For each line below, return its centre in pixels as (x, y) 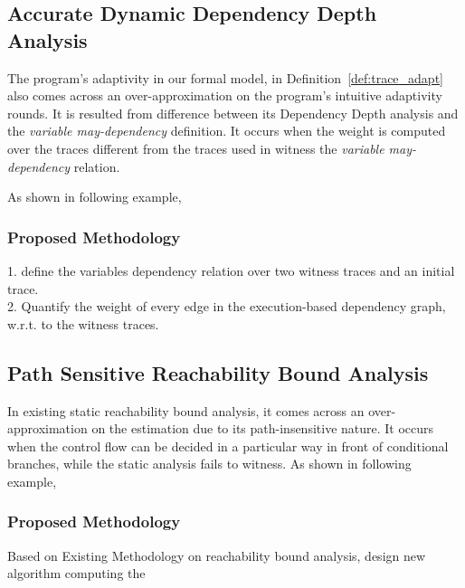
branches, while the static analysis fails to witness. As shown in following (209, 464)
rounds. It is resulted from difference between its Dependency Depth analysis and (233, 113)
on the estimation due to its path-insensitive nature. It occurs (263, 428)
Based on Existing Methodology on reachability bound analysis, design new (217, 555)
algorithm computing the (76, 573)
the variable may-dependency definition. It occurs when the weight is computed (227, 131)
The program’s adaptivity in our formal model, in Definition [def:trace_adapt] (225, 77)
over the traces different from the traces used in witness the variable (196, 148)
